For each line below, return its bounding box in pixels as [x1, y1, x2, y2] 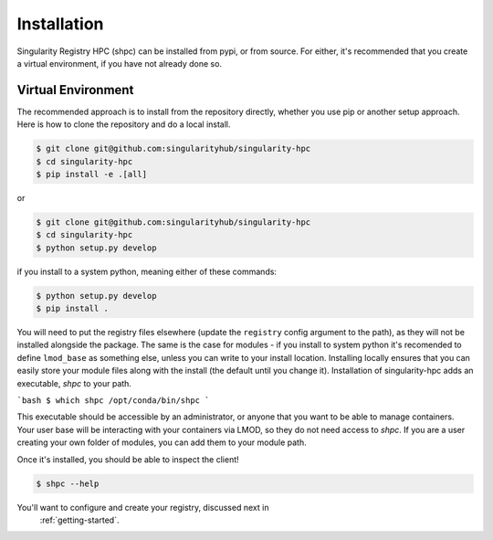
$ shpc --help [36, 478, 100, 489]
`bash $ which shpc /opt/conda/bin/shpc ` [16, 396, 210, 406]
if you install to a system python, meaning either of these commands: [16, 266, 278, 277]
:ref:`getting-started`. [39, 514, 120, 525]
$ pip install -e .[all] [36, 169, 148, 179]
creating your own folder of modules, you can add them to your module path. [16, 437, 307, 448]
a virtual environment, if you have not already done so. [16, 58, 223, 69]
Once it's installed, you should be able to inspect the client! [16, 453, 239, 465]
